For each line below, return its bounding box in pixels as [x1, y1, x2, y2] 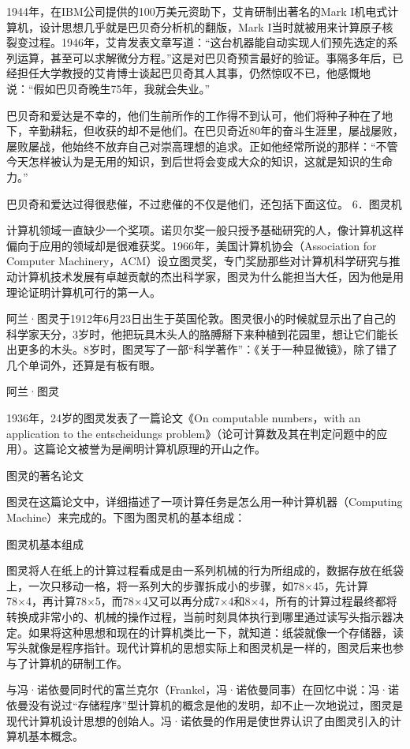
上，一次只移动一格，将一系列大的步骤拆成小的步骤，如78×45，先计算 [6, 577, 368, 594]
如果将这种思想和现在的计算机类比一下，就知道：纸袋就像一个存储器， [28, 624, 393, 640]
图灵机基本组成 [6, 535, 84, 552]
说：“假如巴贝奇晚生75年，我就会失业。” [6, 80, 211, 96]
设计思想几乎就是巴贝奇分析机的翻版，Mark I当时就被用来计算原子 [39, 18, 382, 35]
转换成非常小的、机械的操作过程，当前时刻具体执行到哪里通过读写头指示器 [6, 609, 393, 624]
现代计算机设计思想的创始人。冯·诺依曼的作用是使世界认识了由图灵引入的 [6, 712, 390, 728]
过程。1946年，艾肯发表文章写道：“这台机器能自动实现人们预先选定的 [28, 34, 387, 51]
